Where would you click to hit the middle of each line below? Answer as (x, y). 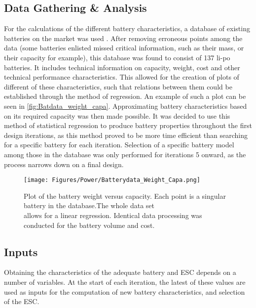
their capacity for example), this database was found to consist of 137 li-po (117, 57)
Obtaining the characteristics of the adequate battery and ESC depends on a (120, 272)
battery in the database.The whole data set (89, 205)
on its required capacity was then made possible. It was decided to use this (117, 115)
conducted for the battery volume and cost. (89, 225)
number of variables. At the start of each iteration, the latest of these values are (125, 282)
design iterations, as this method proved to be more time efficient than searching (126, 135)
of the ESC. (22, 301)
